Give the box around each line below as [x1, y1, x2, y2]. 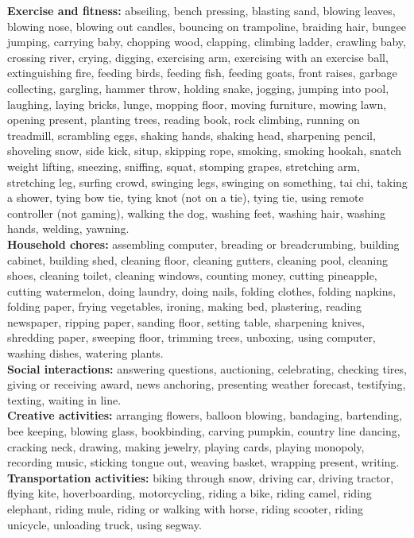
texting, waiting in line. [7, 391, 122, 408]
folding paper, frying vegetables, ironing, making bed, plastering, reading [7, 298, 362, 315]
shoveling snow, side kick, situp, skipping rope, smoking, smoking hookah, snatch [7, 142, 402, 159]
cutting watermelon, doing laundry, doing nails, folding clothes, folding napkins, [7, 282, 396, 299]
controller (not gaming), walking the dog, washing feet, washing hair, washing [7, 204, 385, 221]
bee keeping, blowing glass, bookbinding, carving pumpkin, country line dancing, [7, 423, 400, 439]
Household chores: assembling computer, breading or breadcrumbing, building [7, 235, 400, 252]
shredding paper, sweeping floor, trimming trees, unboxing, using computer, [7, 329, 376, 346]
